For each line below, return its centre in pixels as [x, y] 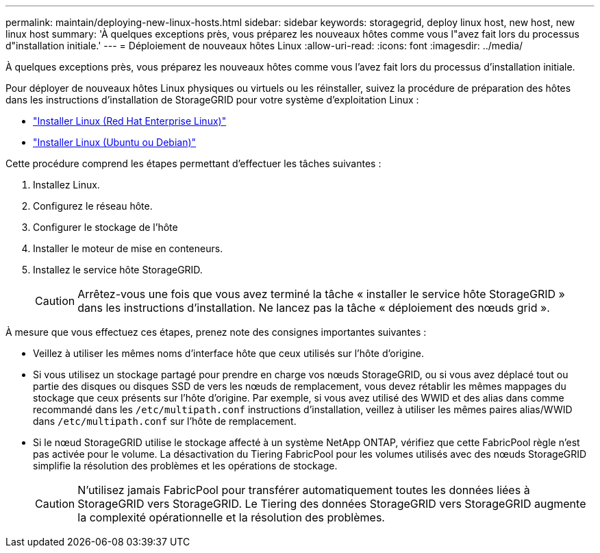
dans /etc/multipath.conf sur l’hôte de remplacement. [165, 421]
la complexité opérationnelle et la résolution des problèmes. [231, 517]
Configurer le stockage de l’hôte [105, 227]
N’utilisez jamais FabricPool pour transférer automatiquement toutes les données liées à [304, 490]
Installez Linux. [66, 185]
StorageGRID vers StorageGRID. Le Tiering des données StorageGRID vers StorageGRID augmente [332, 504]
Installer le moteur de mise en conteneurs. [128, 248]
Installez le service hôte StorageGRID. [118, 270]
